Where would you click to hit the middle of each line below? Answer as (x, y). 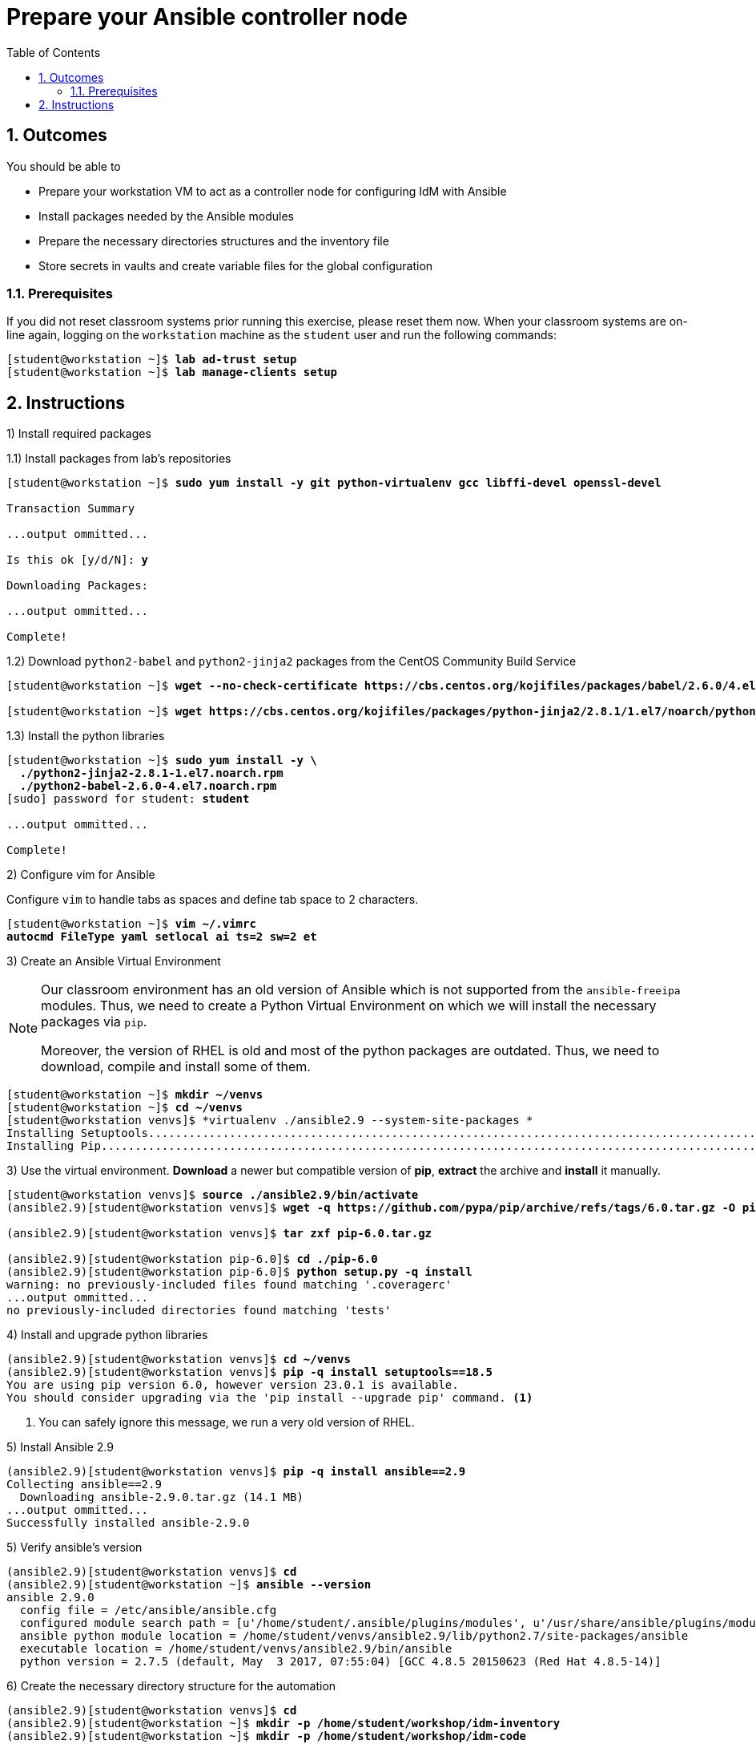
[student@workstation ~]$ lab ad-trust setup (152, 360)
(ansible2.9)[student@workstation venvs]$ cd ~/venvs (179, 1360)
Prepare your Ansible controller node (207, 17)
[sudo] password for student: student (128, 799)
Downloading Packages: (78, 586)
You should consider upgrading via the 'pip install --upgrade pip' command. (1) (270, 1398)
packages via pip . (94, 1022)
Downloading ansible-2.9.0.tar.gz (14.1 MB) (161, 1497)
